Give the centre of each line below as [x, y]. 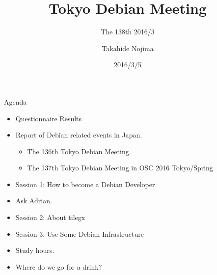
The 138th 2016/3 [128, 32]
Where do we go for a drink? [59, 266]
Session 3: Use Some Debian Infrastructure [80, 234]
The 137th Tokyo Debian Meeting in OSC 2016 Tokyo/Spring [120, 168]
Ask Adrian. [34, 201]
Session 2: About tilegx [50, 217]
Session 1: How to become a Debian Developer [85, 184]
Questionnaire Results [49, 118]
